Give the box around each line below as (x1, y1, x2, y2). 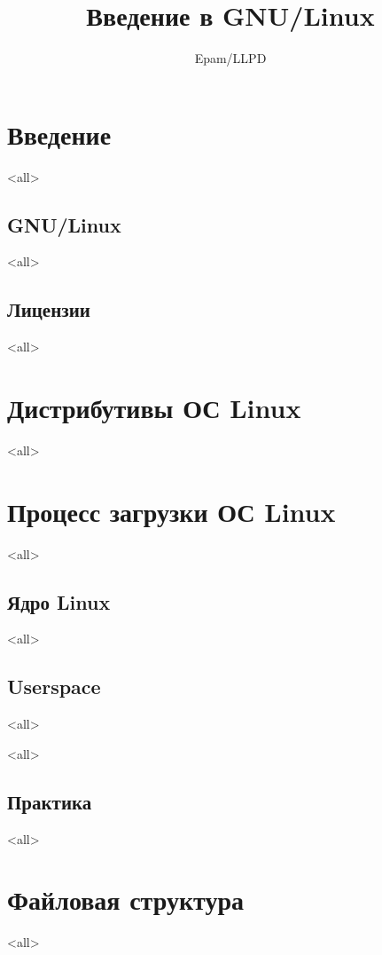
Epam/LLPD (194, 49, 267, 67)
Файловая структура (7, 881, 245, 918)
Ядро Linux (7, 588, 111, 615)
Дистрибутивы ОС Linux (7, 390, 301, 426)
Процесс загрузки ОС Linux (7, 493, 336, 529)
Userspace (7, 673, 101, 700)
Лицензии (7, 296, 90, 323)
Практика (7, 787, 92, 815)
